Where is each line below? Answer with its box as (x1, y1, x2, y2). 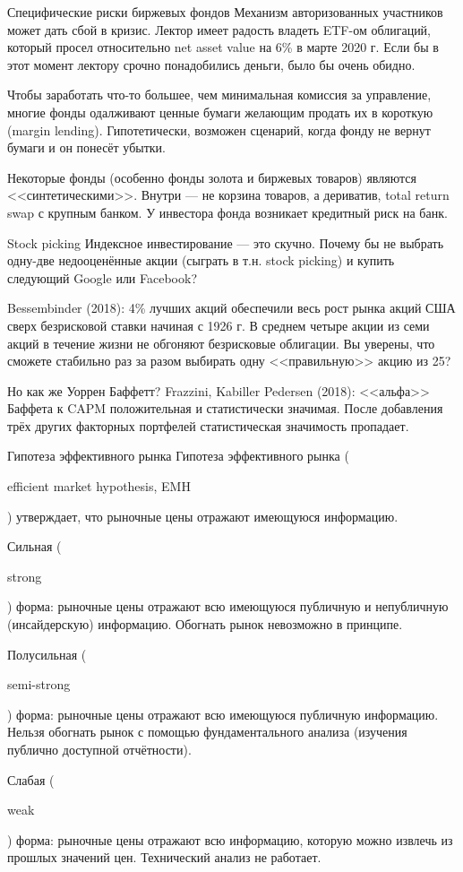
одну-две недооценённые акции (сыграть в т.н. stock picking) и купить (7, 251, 395, 270)
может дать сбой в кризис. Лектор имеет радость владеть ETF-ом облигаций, (7, 20, 432, 39)
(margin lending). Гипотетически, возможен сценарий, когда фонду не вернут (7, 120, 431, 139)
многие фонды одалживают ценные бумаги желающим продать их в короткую (7, 102, 433, 121)
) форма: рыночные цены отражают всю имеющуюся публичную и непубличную (7, 597, 449, 616)
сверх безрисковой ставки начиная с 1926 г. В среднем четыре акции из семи (7, 315, 430, 334)
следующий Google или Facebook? (7, 268, 198, 287)
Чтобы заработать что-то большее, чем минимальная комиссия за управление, (7, 85, 432, 104)
